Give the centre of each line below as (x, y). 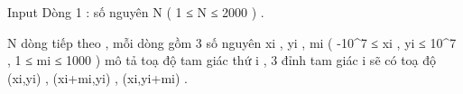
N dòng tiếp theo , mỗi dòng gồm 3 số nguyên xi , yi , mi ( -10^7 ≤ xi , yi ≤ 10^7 (232, 42)
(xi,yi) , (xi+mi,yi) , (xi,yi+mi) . (97, 77)
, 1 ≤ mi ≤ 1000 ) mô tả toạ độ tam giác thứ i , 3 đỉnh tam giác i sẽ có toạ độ (222, 60)
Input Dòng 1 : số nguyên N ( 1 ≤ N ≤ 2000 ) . (136, 12)
